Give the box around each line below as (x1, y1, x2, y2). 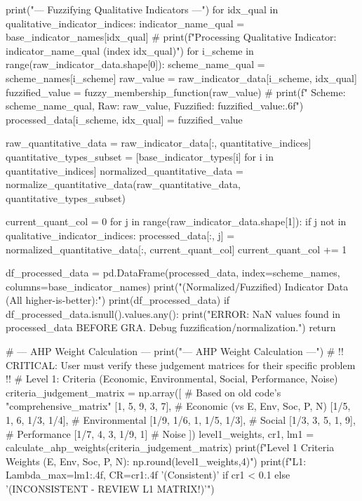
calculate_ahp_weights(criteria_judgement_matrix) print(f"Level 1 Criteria (6, 440, 335, 455)
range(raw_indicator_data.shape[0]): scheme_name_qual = (6, 57, 265, 72)
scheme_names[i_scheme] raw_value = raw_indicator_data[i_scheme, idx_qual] (6, 70, 357, 85)
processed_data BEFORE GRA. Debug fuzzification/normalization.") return (6, 320, 336, 335)
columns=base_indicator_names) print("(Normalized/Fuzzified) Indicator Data (6, 279, 349, 293)
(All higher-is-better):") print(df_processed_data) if (6, 293, 230, 307)
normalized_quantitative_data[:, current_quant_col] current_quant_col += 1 (6, 241, 347, 256)
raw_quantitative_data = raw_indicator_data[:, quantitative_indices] (6, 135, 311, 150)
